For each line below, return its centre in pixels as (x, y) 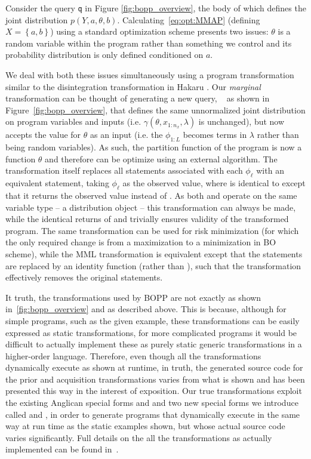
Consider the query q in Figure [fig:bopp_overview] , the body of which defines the (156, 8)
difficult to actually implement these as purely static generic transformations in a (154, 344)
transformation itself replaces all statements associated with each (124, 170)
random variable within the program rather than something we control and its (149, 43)
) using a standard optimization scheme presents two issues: (159, 31)
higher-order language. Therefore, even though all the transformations (133, 355)
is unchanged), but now (241, 121)
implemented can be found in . (62, 449)
